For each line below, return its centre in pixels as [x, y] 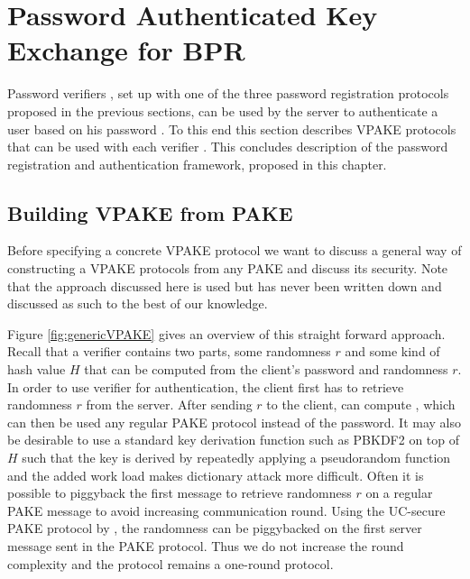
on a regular [399, 493]
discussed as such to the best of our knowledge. [138, 303]
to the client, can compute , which [361, 404]
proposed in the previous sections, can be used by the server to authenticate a [223, 110]
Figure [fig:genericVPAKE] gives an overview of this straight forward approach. [226, 333]
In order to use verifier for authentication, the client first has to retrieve [206, 386]
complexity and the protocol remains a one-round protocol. [170, 563]
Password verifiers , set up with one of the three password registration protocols [228, 93]
